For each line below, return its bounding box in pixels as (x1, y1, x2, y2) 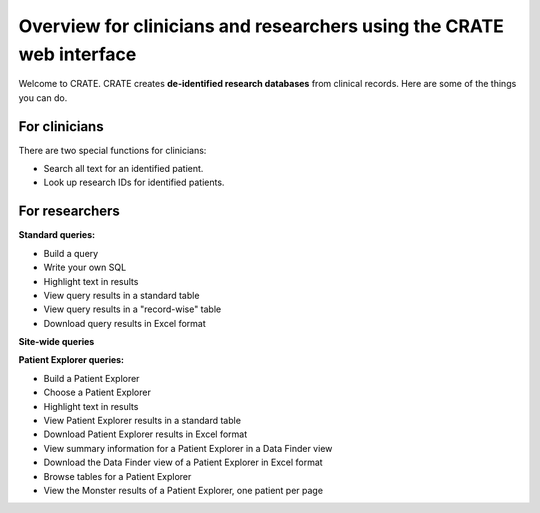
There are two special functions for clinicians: (18, 144, 207, 156)
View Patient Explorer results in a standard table (43, 415, 242, 427)
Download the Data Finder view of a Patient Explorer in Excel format (43, 456, 324, 469)
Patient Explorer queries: (18, 354, 125, 366)
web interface (18, 43, 137, 65)
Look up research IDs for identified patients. (43, 176, 225, 189)
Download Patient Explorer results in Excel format (43, 428, 248, 440)
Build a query (43, 247, 99, 259)
